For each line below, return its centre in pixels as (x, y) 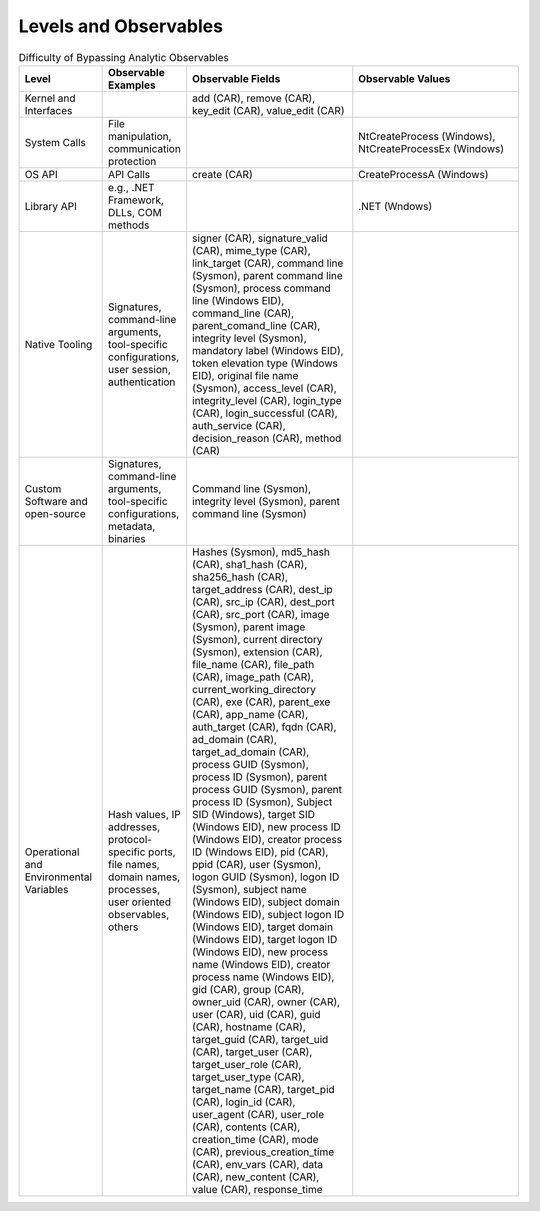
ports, (162, 852)
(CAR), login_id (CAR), (243, 1102)
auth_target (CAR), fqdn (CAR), (264, 727)
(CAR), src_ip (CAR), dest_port (263, 602)
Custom (43, 488)
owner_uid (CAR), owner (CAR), (265, 1002)
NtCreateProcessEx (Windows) (431, 148)
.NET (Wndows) (395, 206)
